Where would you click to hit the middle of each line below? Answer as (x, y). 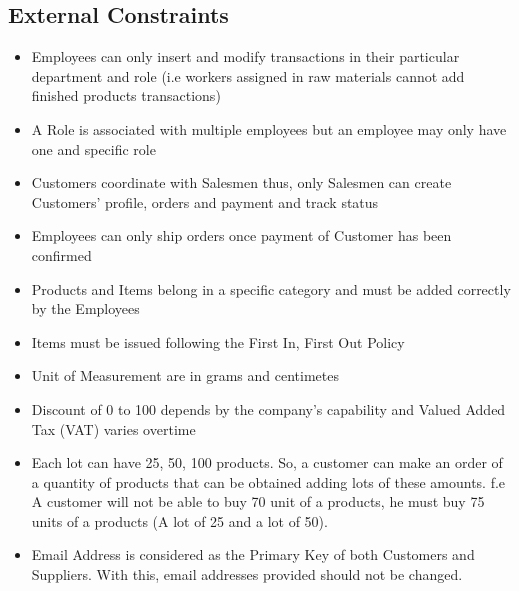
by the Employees (85, 308)
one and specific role (93, 148)
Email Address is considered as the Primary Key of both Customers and (253, 554)
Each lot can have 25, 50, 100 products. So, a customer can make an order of (267, 462)
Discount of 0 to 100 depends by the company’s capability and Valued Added (268, 408)
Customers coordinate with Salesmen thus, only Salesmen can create (241, 182)
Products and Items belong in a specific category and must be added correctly (271, 288)
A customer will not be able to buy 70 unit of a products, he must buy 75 (258, 501)
